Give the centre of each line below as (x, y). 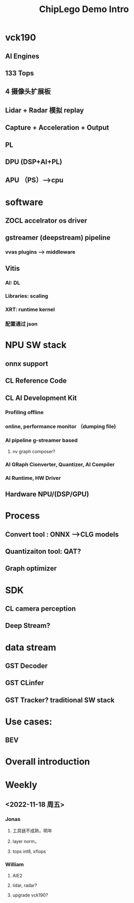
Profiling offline (24, 412)
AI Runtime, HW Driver (33, 478)
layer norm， (26, 842)
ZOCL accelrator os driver (46, 221)
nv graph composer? (34, 451)
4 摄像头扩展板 (28, 92)
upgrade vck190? (30, 895)
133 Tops (19, 73)
